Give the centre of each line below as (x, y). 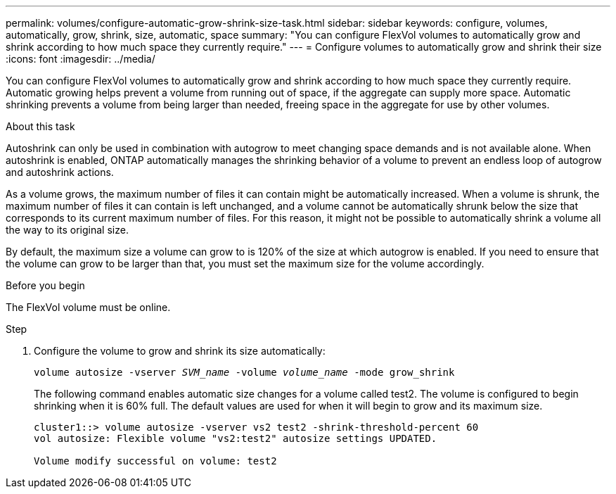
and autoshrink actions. (60, 172)
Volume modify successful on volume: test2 (155, 461)
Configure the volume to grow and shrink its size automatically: (180, 351)
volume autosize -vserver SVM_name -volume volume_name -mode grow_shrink (244, 372)
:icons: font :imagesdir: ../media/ (81, 59)
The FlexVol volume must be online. (88, 307)
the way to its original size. (67, 230)
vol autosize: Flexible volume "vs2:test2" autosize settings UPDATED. (236, 438)
